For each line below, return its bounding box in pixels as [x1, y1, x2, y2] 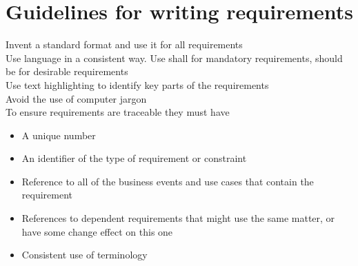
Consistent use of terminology [21, 247, 148, 262]
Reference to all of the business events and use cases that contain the [21, 174, 314, 188]
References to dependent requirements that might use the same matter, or [21, 211, 335, 225]
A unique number [21, 127, 96, 142]
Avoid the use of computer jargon [6, 91, 147, 105]
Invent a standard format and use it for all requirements [6, 37, 243, 52]
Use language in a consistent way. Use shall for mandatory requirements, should [6, 50, 343, 65]
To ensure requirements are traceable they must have [6, 105, 230, 119]
